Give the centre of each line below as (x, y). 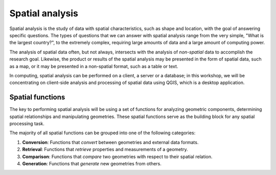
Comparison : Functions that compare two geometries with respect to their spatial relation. (117, 156)
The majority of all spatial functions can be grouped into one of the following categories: (102, 133)
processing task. (27, 123)
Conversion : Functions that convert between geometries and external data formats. (110, 142)
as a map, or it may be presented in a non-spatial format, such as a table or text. (94, 66)
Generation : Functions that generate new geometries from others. (92, 163)
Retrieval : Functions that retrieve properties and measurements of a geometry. (105, 150)
